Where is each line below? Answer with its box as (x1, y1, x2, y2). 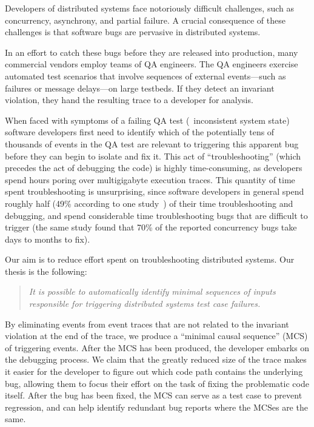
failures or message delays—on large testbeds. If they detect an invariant (5, 81, 275, 94)
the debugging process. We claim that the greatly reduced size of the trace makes (5, 353, 307, 366)
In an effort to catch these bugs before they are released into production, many (5, 45, 298, 58)
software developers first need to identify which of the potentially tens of (5, 126, 275, 138)
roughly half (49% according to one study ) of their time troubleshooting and (5, 197, 293, 209)
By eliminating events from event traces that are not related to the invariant (5, 317, 289, 330)
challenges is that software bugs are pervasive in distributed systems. (5, 25, 261, 38)
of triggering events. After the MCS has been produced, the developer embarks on (5, 341, 310, 354)
